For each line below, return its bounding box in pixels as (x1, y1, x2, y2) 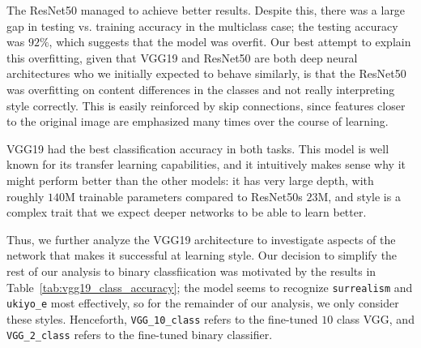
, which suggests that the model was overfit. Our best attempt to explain (49, 33, 411, 50)
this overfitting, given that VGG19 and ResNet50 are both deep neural (6, 49, 358, 66)
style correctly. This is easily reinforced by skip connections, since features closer (6, 97, 406, 114)
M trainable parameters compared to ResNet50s (65, 187, 303, 204)
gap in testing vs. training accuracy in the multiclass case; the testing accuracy (6, 17, 398, 34)
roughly (6, 187, 45, 204)
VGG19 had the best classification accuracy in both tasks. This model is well (6, 140, 389, 157)
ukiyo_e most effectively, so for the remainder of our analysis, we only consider (6, 294, 399, 311)
